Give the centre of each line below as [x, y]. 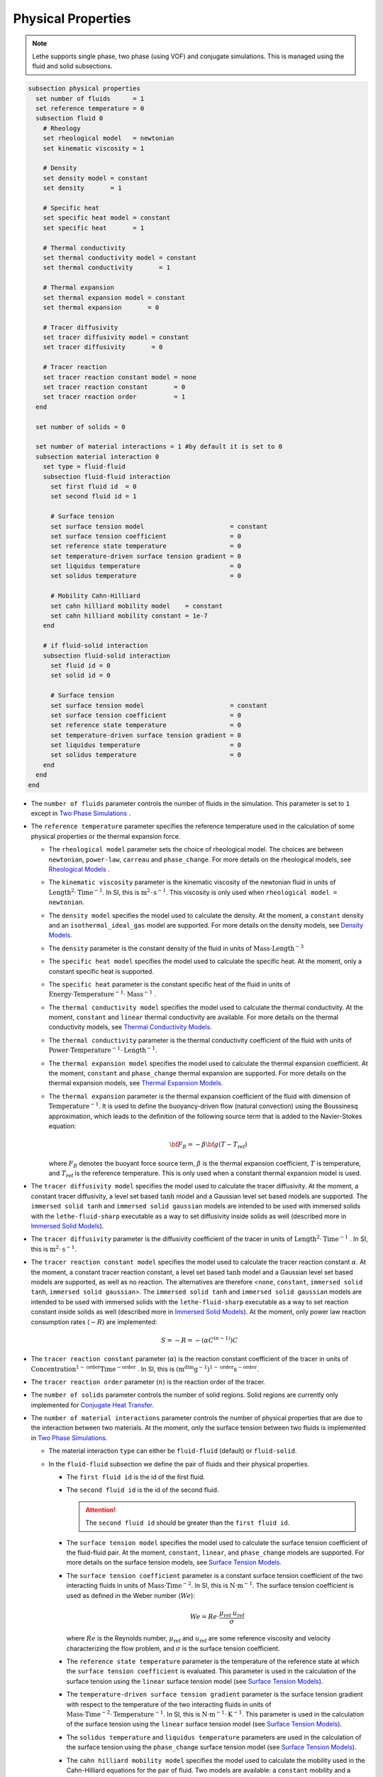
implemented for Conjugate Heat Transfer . [93, 1405]
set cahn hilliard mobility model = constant [137, 606]
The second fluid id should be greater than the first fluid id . [188, 1523]
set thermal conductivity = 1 [106, 268]
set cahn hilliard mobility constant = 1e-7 [129, 616]
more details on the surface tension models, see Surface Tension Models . [174, 1562]
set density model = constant [95, 178]
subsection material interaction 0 [98, 456]
